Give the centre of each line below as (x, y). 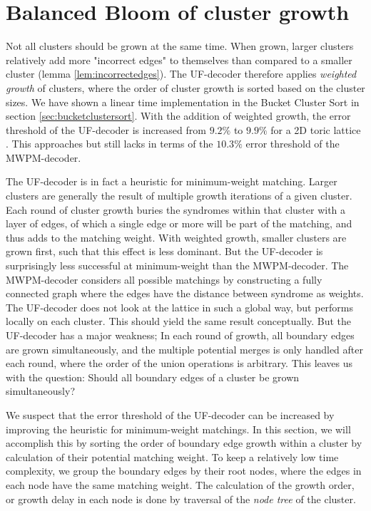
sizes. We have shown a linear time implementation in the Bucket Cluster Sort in (183, 102)
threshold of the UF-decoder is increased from (106, 129)
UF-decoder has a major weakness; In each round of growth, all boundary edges (180, 335)
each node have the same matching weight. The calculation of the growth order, (180, 484)
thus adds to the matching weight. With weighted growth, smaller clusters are (176, 237)
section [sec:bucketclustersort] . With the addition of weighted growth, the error (178, 116)
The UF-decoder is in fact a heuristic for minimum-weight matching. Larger (172, 181)
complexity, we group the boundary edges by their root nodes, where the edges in (184, 471)
